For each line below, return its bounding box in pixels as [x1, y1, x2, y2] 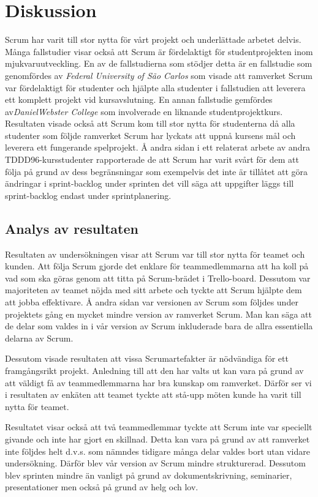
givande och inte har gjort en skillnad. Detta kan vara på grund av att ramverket [5, 432, 310, 445]
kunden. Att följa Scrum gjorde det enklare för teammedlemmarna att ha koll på [5, 260, 309, 272]
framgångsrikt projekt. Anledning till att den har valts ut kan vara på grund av [5, 364, 304, 376]
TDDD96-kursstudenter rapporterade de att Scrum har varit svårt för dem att [5, 153, 299, 166]
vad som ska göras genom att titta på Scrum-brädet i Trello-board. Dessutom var [5, 271, 311, 284]
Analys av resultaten [5, 219, 138, 237]
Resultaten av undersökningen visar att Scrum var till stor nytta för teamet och [5, 247, 305, 260]
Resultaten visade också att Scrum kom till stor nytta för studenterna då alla [5, 117, 295, 130]
